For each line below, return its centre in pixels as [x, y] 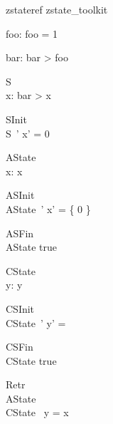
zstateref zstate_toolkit [57, 9]
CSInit [20, 308]
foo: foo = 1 [32, 33]
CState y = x [37, 412]
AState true [31, 247]
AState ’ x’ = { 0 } [48, 208]
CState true [31, 360]
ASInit [20, 195]
